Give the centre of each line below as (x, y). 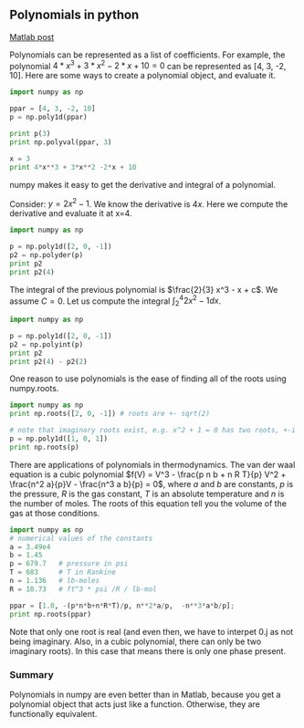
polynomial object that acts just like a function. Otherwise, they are (135, 704)
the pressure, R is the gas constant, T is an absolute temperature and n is (147, 494)
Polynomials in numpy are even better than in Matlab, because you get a (145, 694)
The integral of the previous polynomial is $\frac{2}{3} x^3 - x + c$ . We (144, 289)
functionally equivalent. (53, 713)
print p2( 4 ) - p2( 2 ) (49, 361)
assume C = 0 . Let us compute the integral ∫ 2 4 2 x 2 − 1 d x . (115, 301)
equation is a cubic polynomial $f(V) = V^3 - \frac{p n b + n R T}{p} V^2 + (148, 474)
